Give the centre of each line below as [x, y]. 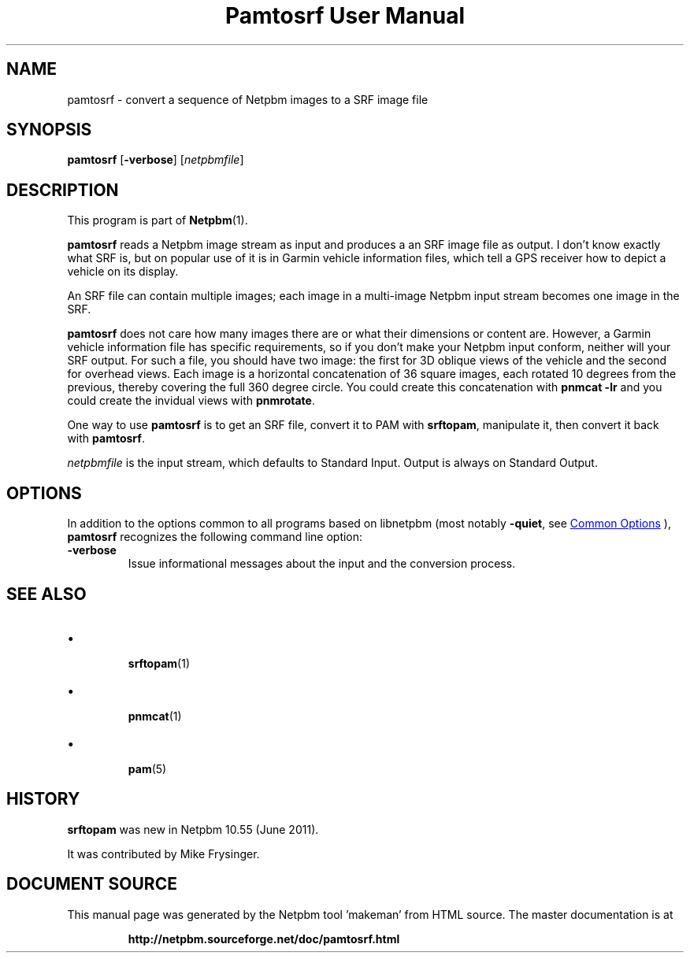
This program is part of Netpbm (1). [158, 220]
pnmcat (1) [155, 716]
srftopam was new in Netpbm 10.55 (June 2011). [193, 829]
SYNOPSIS [49, 130]
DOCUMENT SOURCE [92, 884]
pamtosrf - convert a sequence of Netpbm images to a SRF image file [248, 99]
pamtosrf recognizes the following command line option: [215, 537]
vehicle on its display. [123, 272]
